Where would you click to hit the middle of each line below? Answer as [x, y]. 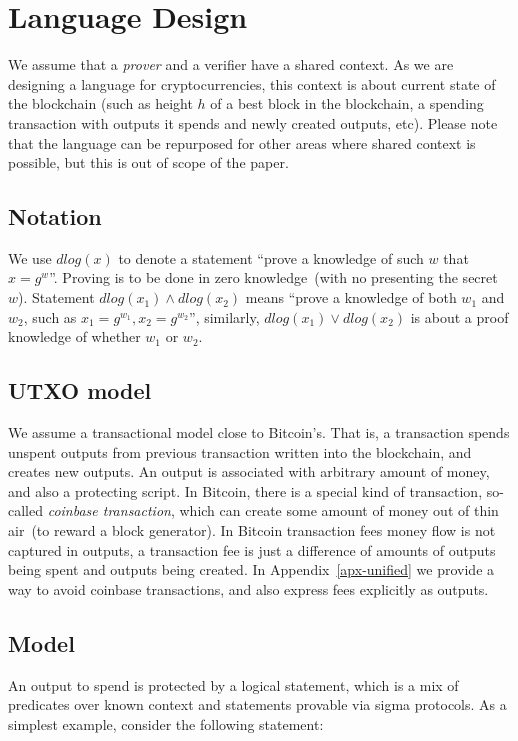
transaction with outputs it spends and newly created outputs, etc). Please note [253, 122]
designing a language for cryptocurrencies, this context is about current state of [252, 83]
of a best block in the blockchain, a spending [347, 103]
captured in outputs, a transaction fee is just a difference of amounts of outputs [252, 549]
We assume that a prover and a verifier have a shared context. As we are [231, 64]
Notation [55, 216]
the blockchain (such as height [100, 103]
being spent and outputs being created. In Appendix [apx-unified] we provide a [251, 569]
